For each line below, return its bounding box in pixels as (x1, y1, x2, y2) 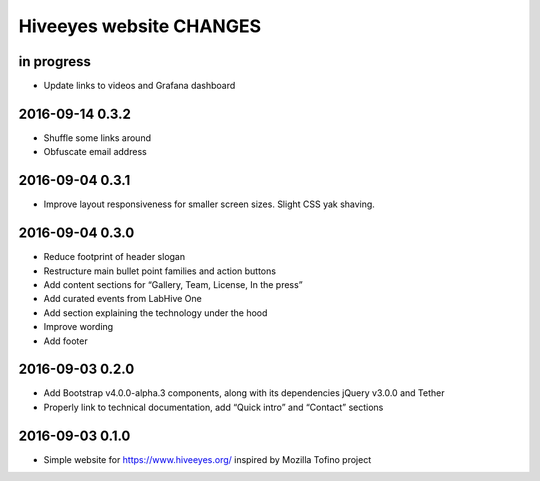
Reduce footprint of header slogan (43, 251, 186, 263)
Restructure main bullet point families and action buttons (43, 265, 277, 277)
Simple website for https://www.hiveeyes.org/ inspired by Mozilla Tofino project (43, 453, 372, 465)
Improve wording (43, 321, 114, 333)
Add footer (43, 335, 89, 347)
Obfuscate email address (43, 146, 147, 158)
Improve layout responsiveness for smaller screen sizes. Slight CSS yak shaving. (43, 198, 375, 210)
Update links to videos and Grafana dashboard (43, 80, 236, 92)
